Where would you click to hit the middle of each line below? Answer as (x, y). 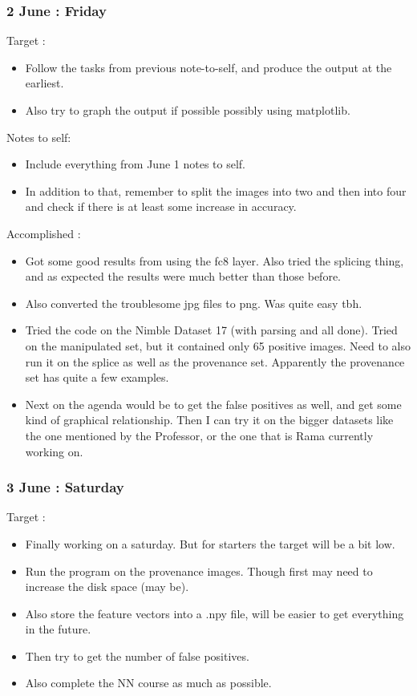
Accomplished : (44, 233)
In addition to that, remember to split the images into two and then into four (216, 190)
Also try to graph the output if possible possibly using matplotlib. (188, 110)
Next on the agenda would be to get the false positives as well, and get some (213, 404)
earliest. (45, 83)
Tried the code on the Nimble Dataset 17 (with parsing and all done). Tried (211, 330)
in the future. (58, 629)
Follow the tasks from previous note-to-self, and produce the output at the (208, 67)
